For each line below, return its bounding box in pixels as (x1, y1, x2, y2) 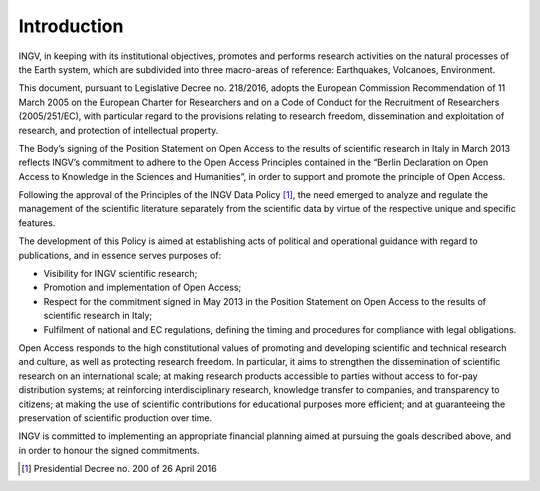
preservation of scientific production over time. (18, 411, 213, 424)
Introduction (18, 15, 124, 37)
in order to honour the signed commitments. (18, 444, 200, 456)
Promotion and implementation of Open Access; (43, 281, 242, 294)
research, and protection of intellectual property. (18, 124, 219, 136)
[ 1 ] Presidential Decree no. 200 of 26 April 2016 (21, 463, 217, 475)
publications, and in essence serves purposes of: (18, 249, 222, 261)
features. (18, 216, 56, 229)
